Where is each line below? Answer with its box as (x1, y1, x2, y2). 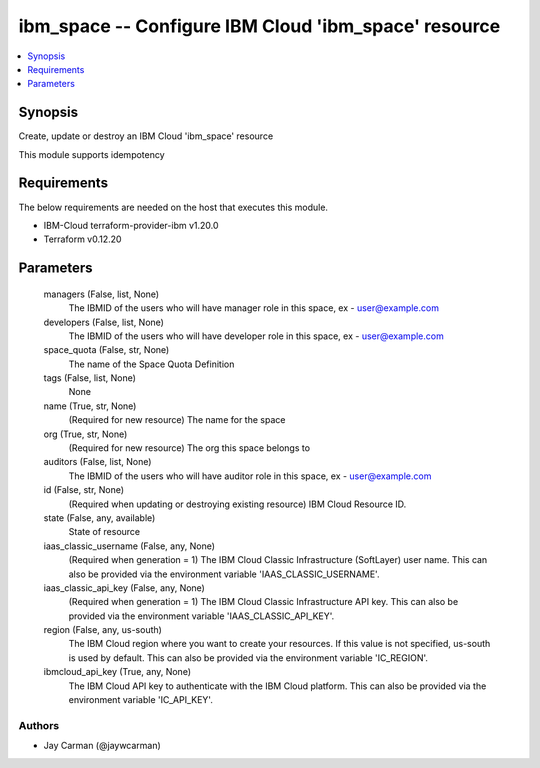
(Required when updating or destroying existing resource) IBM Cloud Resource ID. (68, 498, 407, 510)
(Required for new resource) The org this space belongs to (68, 442, 310, 454)
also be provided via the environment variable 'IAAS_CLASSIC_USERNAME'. (68, 568, 380, 580)
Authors (18, 718, 60, 732)
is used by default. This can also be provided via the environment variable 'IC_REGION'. (68, 651, 429, 664)
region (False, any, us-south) (43, 624, 162, 636)
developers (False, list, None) (43, 316, 165, 328)
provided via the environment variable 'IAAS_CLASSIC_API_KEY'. (68, 610, 335, 622)
